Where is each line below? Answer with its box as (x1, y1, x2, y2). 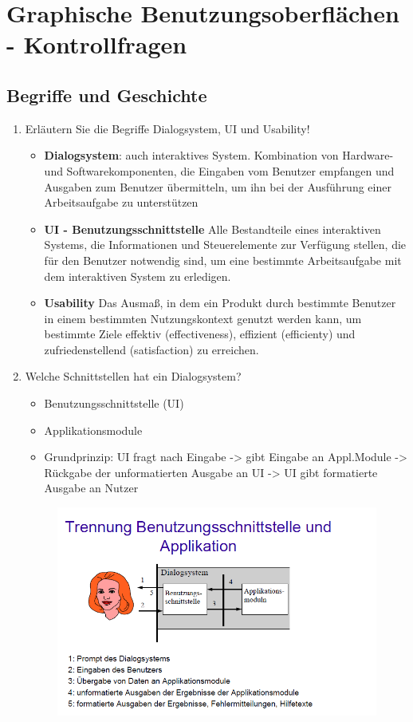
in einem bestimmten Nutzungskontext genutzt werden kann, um (44, 310, 362, 326)
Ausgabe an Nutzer (44, 479, 139, 496)
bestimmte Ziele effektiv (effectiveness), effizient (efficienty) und (44, 325, 356, 342)
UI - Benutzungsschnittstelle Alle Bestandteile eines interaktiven (44, 220, 381, 237)
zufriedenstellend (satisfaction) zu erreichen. (44, 341, 259, 357)
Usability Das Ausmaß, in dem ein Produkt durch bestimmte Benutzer (44, 294, 396, 311)
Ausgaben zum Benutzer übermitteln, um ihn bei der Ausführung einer (44, 178, 391, 195)
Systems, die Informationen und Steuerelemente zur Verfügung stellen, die (44, 236, 407, 253)
